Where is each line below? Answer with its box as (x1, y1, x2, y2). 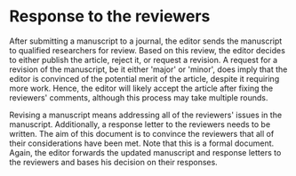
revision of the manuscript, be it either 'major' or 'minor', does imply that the (9, 64, 288, 75)
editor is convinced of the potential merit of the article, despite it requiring (9, 73, 280, 84)
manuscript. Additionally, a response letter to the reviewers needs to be (9, 118, 271, 130)
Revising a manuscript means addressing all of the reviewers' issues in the (9, 109, 283, 120)
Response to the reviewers (9, 6, 211, 27)
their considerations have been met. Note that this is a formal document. (9, 138, 275, 148)
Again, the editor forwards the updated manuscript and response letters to (9, 147, 282, 157)
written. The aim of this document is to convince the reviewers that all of (9, 128, 275, 139)
